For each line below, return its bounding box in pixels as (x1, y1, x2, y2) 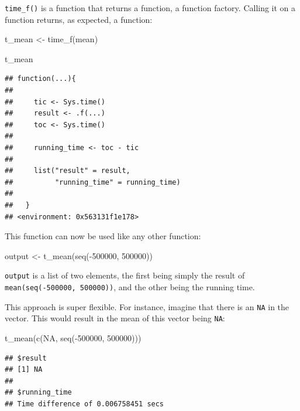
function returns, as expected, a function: (5, 13, 153, 25)
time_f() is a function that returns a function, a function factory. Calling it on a (5, 2, 296, 13)
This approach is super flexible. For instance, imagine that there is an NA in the (5, 300, 289, 313)
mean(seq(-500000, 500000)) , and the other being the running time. (5, 281, 255, 293)
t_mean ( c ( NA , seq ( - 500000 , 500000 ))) (5, 331, 142, 344)
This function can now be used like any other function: (5, 230, 201, 242)
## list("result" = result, (5, 167, 130, 175)
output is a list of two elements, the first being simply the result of (5, 269, 245, 281)
